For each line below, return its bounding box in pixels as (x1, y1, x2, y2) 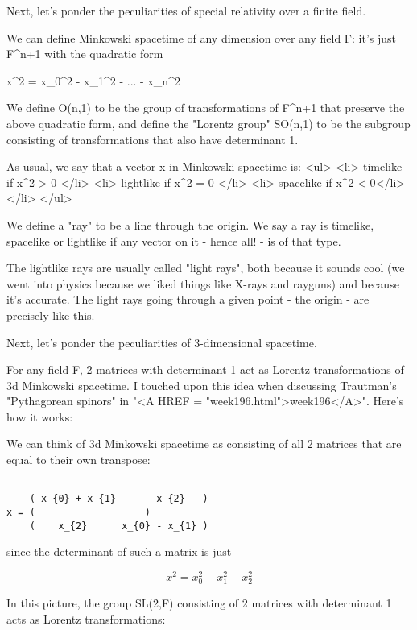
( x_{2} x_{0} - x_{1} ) (29, 520, 208, 532)
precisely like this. (6, 306, 95, 323)
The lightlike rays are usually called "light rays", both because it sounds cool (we (6, 259, 405, 276)
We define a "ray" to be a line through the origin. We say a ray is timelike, (6, 216, 374, 233)
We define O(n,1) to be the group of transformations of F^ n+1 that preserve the (6, 99, 405, 116)
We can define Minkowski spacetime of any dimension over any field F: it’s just (6, 29, 396, 46)
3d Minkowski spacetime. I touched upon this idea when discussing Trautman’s (6, 376, 397, 393)
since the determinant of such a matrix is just (6, 543, 232, 560)
